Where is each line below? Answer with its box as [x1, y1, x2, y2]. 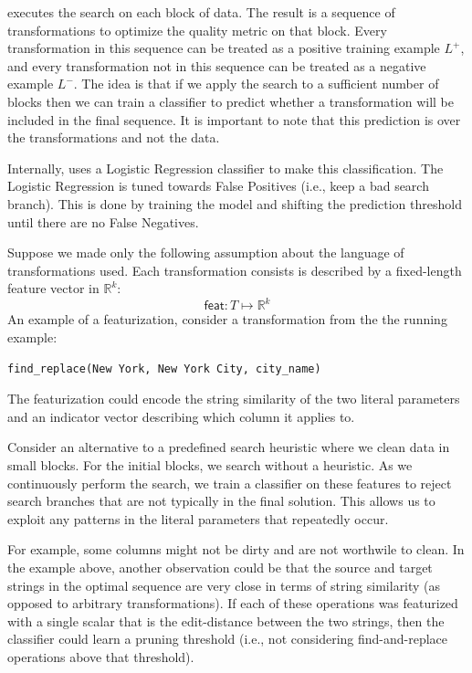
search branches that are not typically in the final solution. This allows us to [7, 491, 435, 510]
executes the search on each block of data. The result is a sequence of [7, 3, 395, 21]
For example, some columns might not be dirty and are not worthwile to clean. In [7, 540, 465, 559]
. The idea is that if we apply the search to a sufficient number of [73, 74, 439, 93]
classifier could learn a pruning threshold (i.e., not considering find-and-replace [7, 629, 448, 648]
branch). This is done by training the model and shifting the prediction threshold [7, 194, 462, 213]
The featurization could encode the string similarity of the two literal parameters [7, 389, 460, 408]
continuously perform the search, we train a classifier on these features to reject [7, 473, 452, 492]
